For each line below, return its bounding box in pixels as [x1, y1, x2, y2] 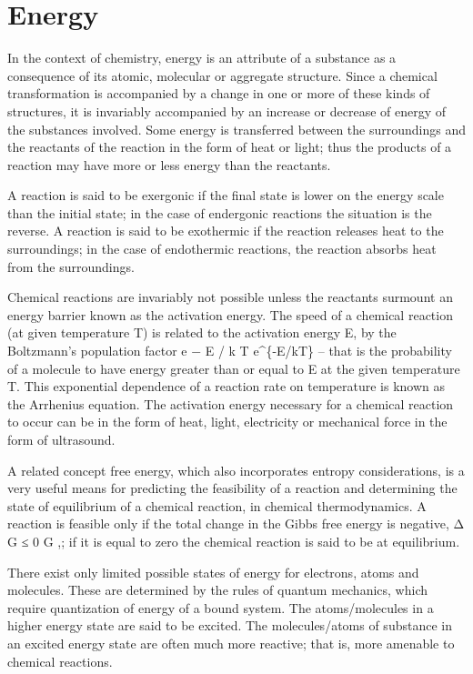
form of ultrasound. [7, 430, 116, 448]
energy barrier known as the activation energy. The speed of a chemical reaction [7, 305, 453, 324]
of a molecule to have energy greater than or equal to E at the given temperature [7, 358, 460, 377]
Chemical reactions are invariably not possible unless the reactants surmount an [7, 287, 453, 307]
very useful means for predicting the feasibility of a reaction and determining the [7, 478, 458, 498]
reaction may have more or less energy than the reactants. [7, 155, 331, 174]
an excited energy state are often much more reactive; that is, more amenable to [7, 633, 455, 652]
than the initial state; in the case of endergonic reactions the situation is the [7, 203, 432, 222]
